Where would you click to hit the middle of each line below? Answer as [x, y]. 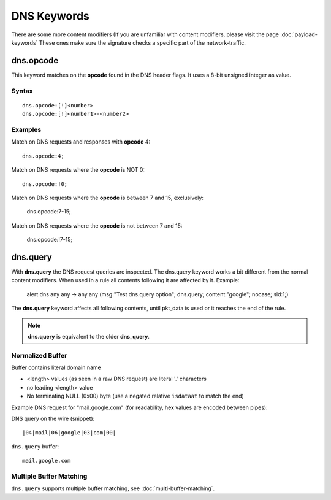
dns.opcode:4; [43, 156]
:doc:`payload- [299, 34]
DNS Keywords [51, 16]
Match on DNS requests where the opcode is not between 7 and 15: [97, 225]
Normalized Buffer [39, 355]
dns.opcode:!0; [45, 184]
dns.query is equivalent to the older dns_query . [89, 336]
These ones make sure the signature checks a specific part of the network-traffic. [143, 42]
